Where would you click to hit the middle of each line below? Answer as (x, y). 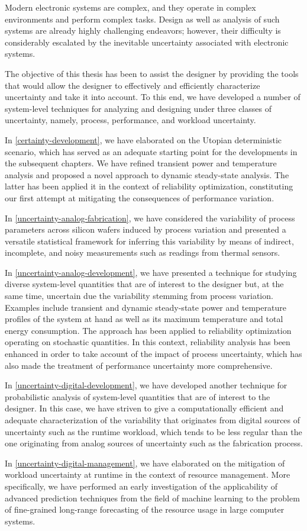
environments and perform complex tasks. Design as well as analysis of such (142, 19)
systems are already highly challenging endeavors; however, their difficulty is (143, 30)
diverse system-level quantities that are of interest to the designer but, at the (144, 284)
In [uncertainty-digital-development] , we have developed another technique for (146, 385)
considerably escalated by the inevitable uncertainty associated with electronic (147, 42)
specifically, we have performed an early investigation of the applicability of (141, 486)
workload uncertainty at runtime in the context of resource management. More (148, 474)
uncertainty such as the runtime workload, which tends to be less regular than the (153, 431)
